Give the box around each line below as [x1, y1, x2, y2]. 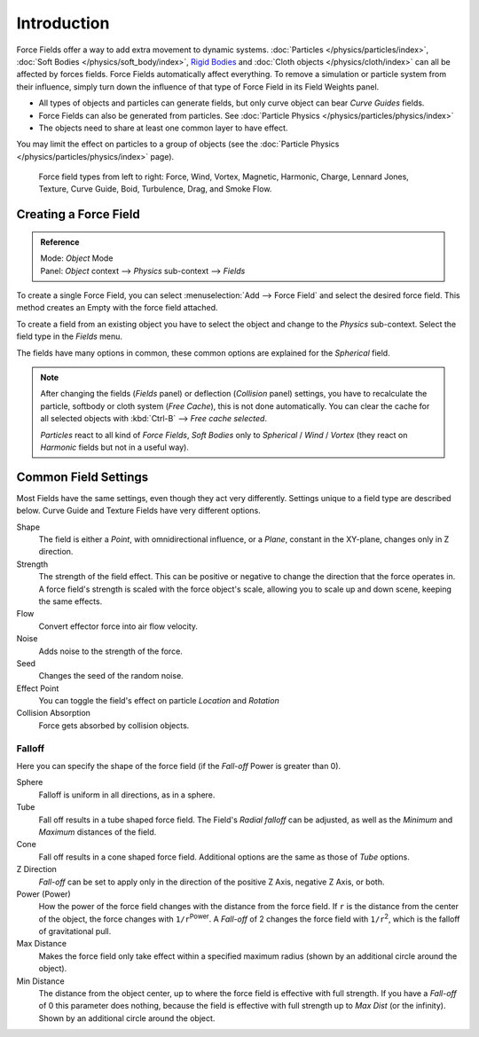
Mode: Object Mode [40, 253, 114, 263]
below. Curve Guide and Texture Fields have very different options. [16, 506, 261, 516]
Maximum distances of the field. [38, 826, 157, 837]
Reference [40, 236, 80, 247]
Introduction [16, 13, 110, 33]
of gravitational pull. [38, 926, 112, 937]
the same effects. [38, 595, 103, 607]
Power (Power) [16, 888, 71, 900]
